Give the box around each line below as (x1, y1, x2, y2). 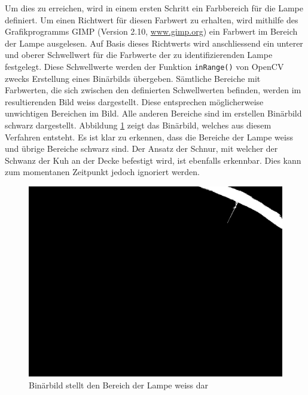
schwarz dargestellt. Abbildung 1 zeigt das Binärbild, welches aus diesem (5, 119, 272, 131)
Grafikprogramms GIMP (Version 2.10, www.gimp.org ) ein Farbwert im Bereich (5, 25, 298, 38)
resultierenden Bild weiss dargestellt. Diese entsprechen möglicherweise (5, 95, 264, 108)
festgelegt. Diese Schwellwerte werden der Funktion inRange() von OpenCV (5, 60, 284, 72)
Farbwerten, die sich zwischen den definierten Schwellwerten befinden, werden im (5, 84, 301, 96)
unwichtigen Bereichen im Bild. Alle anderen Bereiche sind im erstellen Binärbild (5, 107, 302, 120)
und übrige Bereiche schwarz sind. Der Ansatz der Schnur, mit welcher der (5, 142, 278, 155)
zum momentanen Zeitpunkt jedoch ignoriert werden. (5, 166, 200, 178)
